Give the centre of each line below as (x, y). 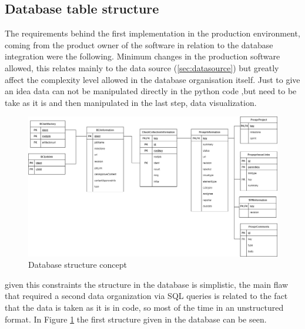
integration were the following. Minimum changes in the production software (143, 56)
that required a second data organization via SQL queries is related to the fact (146, 296)
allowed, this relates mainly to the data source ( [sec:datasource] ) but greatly (142, 67)
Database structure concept (78, 265)
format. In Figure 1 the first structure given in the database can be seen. (136, 319)
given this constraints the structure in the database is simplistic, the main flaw (147, 284)
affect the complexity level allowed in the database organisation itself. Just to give (152, 79)
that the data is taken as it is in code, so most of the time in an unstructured (144, 307)
